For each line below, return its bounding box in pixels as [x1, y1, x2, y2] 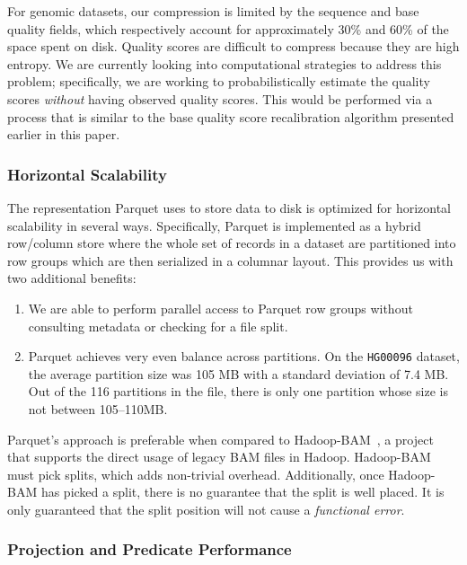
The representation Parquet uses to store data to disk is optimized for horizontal [7, 198, 451, 216]
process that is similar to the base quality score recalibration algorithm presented [7, 107, 454, 126]
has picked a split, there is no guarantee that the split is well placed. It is [40, 482, 445, 501]
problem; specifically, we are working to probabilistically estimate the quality [7, 72, 430, 91]
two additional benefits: [7, 269, 137, 287]
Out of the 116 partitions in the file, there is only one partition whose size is [28, 382, 448, 401]
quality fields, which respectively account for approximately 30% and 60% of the [7, 19, 449, 38]
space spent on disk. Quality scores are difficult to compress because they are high [7, 37, 460, 56]
